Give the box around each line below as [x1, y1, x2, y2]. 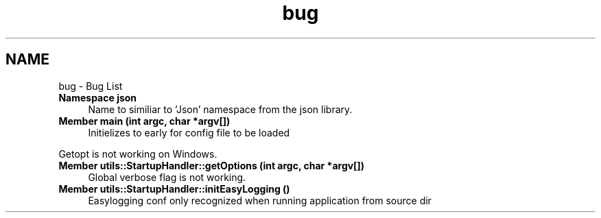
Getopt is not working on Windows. [58, 147, 217, 160]
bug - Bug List [58, 80, 123, 92]
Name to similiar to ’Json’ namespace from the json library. [88, 103, 353, 115]
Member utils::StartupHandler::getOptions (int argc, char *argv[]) [58, 159, 364, 171]
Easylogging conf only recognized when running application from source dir [88, 194, 432, 206]
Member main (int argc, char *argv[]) [58, 114, 231, 127]
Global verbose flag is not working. [88, 171, 246, 183]
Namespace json [58, 91, 137, 104]
